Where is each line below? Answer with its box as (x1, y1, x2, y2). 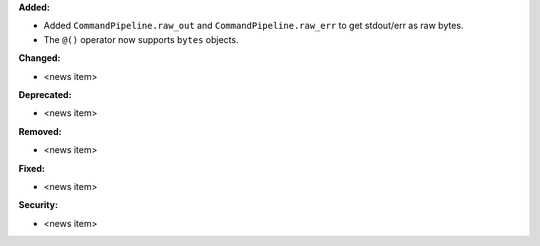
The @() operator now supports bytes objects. (43, 33, 239, 45)
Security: (18, 199, 59, 211)
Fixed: (18, 162, 45, 174)
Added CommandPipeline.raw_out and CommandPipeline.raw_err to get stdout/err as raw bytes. (43, 20, 464, 32)
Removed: (18, 125, 62, 137)
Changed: (18, 52, 61, 64)
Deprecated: (18, 88, 72, 100)
